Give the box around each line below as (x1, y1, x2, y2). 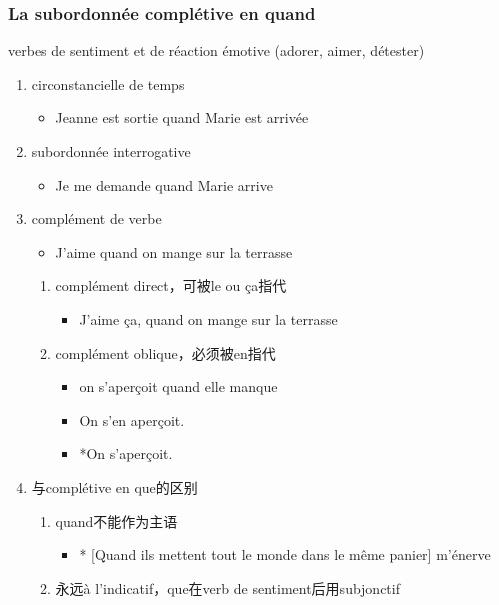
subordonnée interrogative (31, 141, 191, 161)
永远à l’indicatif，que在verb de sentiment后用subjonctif (55, 577, 400, 598)
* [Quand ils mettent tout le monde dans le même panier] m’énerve (79, 544, 491, 565)
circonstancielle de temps (31, 73, 185, 94)
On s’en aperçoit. (79, 409, 185, 430)
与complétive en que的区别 (31, 476, 198, 497)
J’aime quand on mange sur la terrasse (55, 241, 293, 262)
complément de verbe (31, 208, 162, 229)
